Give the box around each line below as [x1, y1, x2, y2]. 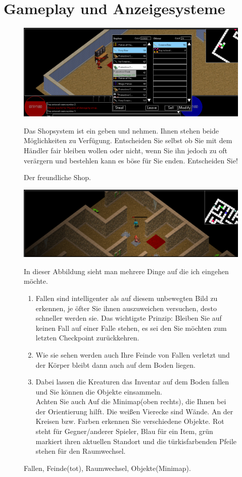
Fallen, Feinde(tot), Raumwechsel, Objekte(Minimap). [24, 462, 191, 473]
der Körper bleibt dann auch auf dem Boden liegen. [35, 359, 196, 370]
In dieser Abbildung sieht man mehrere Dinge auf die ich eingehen [24, 266, 229, 276]
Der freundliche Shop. [24, 172, 91, 183]
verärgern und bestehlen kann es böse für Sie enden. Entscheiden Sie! [24, 155, 238, 165]
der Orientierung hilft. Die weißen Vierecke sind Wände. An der [35, 406, 233, 416]
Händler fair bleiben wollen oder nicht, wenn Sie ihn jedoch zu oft [24, 145, 228, 156]
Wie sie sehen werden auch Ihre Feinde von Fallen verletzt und [35, 349, 230, 360]
